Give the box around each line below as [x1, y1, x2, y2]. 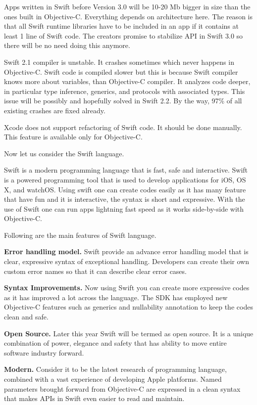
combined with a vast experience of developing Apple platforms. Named [4, 374, 222, 384]
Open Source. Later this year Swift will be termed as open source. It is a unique [4, 328, 254, 338]
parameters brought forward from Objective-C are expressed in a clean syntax [4, 383, 241, 394]
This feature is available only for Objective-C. [4, 132, 143, 142]
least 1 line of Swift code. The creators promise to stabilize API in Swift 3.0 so [4, 30, 243, 41]
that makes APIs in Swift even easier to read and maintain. [4, 393, 185, 404]
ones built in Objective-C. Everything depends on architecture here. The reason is [4, 11, 253, 21]
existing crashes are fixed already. [4, 105, 105, 115]
